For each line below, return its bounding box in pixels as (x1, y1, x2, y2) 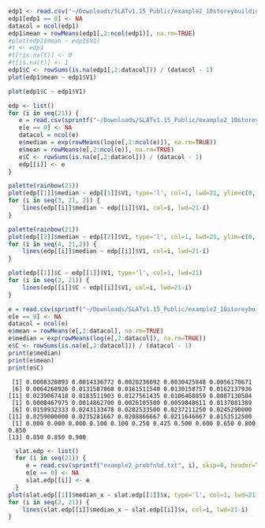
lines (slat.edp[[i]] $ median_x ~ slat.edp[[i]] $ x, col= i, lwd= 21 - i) (22, 505, 248, 514)
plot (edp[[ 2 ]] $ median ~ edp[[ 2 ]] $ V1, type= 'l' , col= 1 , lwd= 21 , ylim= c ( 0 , (8, 232, 256, 240)
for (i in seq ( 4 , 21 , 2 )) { (8, 240, 97, 248)
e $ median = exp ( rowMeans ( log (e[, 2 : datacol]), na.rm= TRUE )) (8, 335, 207, 343)
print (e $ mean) (8, 356, 55, 364)
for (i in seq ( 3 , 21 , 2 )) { (8, 197, 101, 205)
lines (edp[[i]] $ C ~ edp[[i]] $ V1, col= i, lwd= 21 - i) (22, 284, 192, 292)
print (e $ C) (8, 363, 44, 372)
